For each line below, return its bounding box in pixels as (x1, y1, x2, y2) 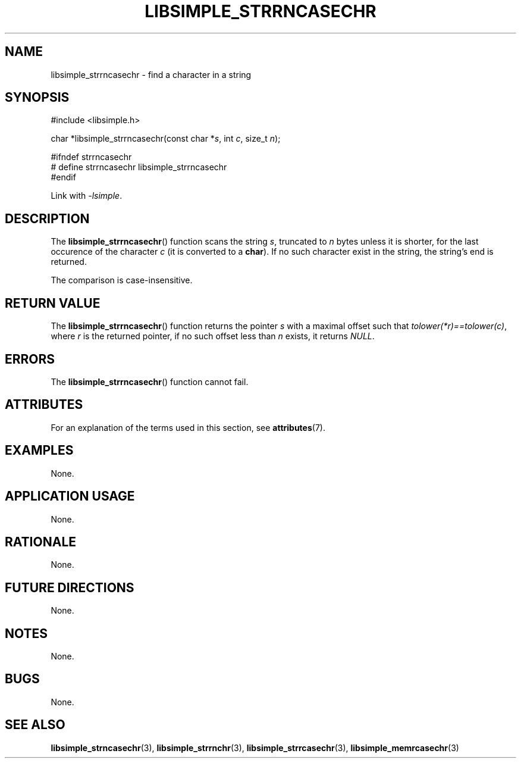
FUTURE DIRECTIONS (5, 580, 134, 595)
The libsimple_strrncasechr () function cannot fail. (51, 376, 249, 387)
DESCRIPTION (5, 211, 90, 226)
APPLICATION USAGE (5, 489, 135, 504)
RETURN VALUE (5, 295, 101, 311)
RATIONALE (5, 534, 77, 549)
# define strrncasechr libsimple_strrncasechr (51, 162, 227, 173)
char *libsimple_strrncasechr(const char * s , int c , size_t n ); (51, 133, 281, 144)
